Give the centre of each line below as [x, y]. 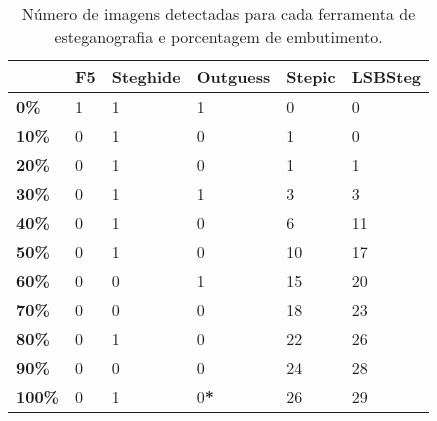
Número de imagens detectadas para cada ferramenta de [218, 13]
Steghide [146, 76]
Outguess [233, 76]
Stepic [311, 76]
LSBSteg [386, 76]
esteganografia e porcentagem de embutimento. [218, 36]
